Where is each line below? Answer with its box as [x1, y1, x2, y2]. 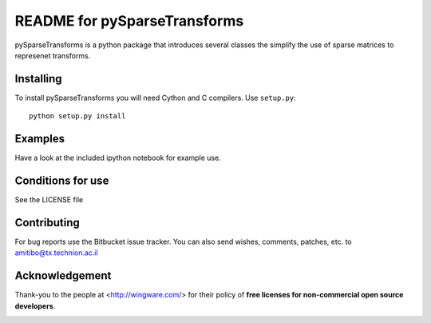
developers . [14, 301, 56, 311]
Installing [14, 72, 63, 86]
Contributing [14, 216, 80, 229]
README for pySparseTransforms [14, 12, 244, 30]
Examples [14, 132, 65, 146]
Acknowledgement [14, 269, 112, 283]
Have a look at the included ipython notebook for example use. [14, 153, 221, 163]
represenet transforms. [14, 50, 91, 60]
